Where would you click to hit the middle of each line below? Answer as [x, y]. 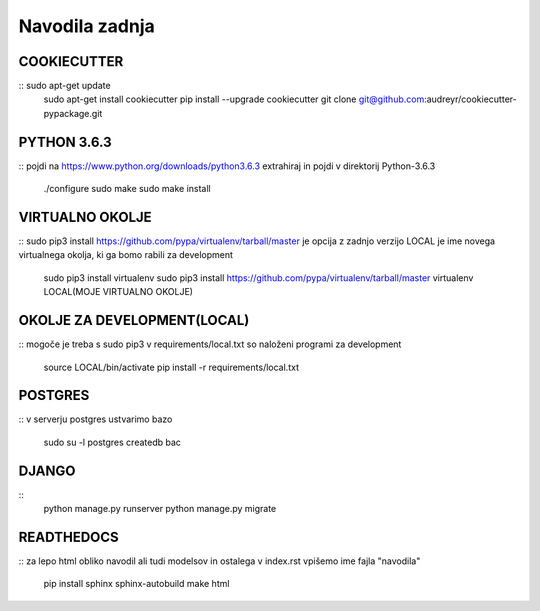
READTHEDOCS [68, 536]
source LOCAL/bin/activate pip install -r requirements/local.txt [171, 367]
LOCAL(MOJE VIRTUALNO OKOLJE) [118, 292]
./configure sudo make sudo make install [127, 189]
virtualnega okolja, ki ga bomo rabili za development [126, 255]
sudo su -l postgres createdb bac [112, 442]
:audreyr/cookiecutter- [470, 99]
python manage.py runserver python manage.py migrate [160, 509]
